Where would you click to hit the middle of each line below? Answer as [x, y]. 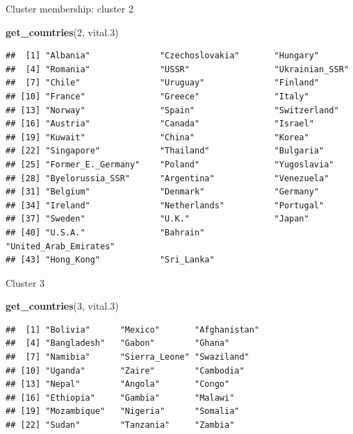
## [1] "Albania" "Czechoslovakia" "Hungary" [163, 56]
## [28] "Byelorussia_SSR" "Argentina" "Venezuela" [167, 178]
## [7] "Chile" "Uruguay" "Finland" [163, 83]
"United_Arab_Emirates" [60, 246]
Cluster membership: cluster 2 [69, 8]
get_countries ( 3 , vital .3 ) [62, 306]
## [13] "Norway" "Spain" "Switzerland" [172, 110]
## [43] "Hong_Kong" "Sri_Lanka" [110, 260]
